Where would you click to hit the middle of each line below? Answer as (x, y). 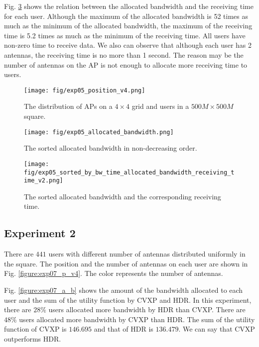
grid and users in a (160, 106)
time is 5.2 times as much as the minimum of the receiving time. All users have (125, 35)
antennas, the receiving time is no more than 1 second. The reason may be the (124, 54)
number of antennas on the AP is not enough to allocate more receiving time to (126, 64)
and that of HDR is (124, 329)
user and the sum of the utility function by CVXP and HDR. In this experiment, (128, 300)
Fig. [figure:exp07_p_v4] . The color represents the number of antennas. (114, 273)
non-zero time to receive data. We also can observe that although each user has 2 (128, 45)
